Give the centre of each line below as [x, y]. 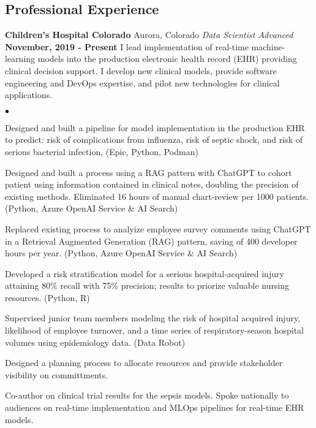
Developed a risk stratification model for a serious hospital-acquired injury [145, 273]
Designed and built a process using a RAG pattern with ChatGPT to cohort [149, 172]
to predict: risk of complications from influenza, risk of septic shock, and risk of [154, 139]
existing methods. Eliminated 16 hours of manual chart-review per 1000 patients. [157, 196]
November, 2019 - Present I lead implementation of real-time [127, 46]
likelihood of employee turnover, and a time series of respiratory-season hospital [154, 330]
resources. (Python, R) [47, 297]
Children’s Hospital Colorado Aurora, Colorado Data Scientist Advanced [149, 35]
